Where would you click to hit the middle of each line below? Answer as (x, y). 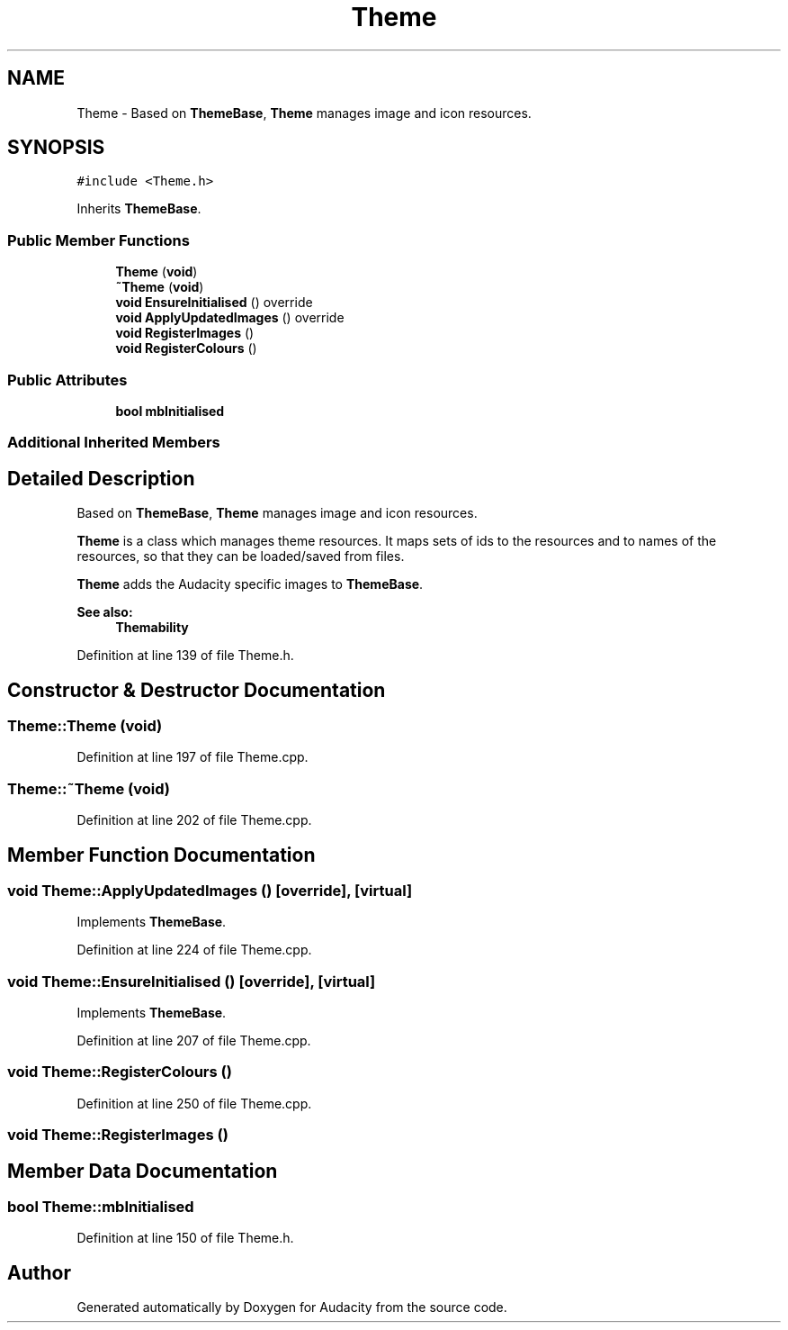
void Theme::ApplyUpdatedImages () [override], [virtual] (210, 890)
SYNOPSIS (56, 148)
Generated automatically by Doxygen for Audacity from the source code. (292, 1307)
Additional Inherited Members (114, 443)
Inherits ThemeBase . (139, 209)
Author (39, 1272)
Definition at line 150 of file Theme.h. (185, 1238)
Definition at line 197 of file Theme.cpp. (193, 757)
